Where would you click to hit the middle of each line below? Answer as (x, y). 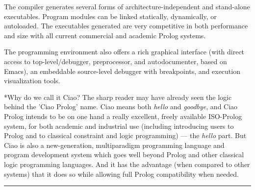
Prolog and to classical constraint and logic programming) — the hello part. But (125, 135)
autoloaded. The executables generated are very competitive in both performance (126, 26)
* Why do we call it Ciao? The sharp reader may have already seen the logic (118, 97)
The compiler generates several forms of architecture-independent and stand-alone (127, 6)
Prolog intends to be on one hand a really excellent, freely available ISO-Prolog (123, 116)
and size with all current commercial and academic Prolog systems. (105, 35)
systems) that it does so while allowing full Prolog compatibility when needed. (121, 174)
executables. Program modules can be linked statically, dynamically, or (110, 16)
